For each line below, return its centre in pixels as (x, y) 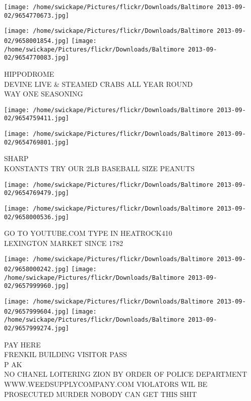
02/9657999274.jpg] (37, 328)
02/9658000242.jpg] (37, 269)
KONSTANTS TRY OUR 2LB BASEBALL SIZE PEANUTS (100, 168)
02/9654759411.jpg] (37, 118)
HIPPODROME (29, 73)
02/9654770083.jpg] (37, 58)
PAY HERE (22, 344)
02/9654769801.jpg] (37, 142)
